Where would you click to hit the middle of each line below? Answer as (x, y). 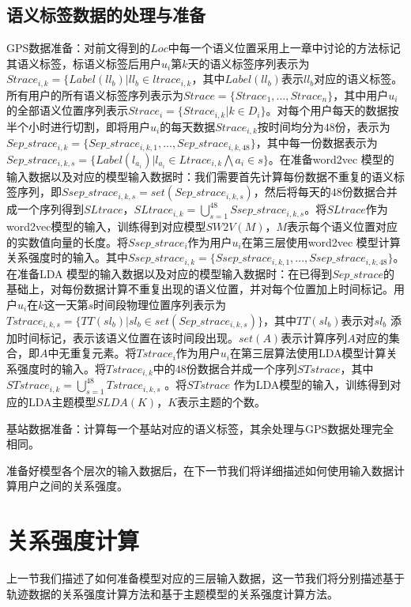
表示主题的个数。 (222, 402)
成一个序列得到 (45, 209)
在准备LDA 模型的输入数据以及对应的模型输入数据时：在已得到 (170, 273)
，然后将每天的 (292, 192)
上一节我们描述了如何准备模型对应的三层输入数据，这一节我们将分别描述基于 (205, 578)
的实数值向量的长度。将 (67, 241)
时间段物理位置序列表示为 (160, 305)
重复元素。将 (103, 353)
